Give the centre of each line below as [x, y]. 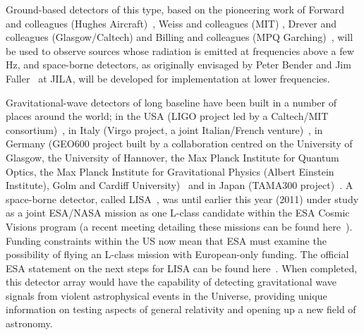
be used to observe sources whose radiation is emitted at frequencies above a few [180, 50]
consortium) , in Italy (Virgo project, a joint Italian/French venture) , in [164, 129]
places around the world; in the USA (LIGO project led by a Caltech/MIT [167, 116]
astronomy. [29, 323]
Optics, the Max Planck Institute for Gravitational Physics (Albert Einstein [170, 171]
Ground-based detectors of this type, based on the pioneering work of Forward [175, 9]
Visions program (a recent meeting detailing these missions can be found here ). [179, 226]
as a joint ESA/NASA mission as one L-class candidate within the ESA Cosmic [178, 213]
